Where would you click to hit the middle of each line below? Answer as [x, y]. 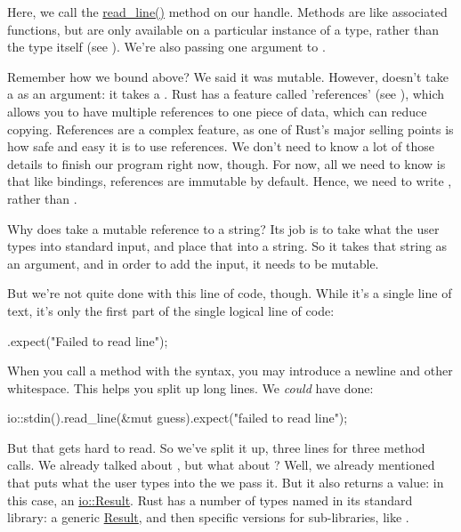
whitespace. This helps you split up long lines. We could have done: [190, 387]
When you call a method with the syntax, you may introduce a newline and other [230, 371]
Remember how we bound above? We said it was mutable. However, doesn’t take [228, 76]
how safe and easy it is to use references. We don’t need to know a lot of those [221, 146]
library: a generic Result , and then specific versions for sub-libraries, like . [208, 517]
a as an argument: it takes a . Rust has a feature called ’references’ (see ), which [226, 94]
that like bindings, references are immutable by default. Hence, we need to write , [230, 181]
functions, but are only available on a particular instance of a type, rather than [223, 29]
